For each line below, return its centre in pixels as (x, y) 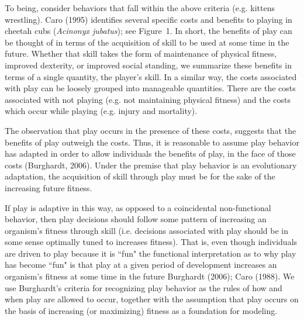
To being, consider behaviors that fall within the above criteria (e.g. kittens (140, 8)
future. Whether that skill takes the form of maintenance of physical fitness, (141, 53)
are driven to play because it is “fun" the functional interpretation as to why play (151, 253)
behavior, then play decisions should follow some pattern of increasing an (136, 219)
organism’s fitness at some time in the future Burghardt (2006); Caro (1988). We (150, 276)
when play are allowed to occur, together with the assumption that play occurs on (152, 299)
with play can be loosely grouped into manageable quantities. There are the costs (150, 88)
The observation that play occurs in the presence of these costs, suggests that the (151, 130)
